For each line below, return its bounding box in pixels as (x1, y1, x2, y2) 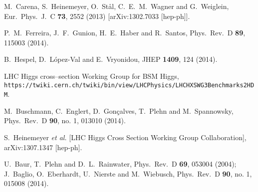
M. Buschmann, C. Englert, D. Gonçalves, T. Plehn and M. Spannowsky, (4, 105, 234, 116)
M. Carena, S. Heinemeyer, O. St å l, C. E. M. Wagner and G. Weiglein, (4, 1, 229, 11)
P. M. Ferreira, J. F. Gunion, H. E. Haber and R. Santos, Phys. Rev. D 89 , (4, 27, 246, 38)
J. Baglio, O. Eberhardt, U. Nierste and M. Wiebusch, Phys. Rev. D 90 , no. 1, (4, 168, 252, 179)
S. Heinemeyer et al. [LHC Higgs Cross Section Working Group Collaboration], (4, 132, 247, 143)
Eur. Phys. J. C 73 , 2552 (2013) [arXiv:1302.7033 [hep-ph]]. (4, 10, 190, 21)
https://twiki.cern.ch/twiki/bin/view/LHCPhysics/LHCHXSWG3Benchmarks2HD (4, 81, 255, 89)
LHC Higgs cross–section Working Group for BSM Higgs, (4, 70, 179, 81)
